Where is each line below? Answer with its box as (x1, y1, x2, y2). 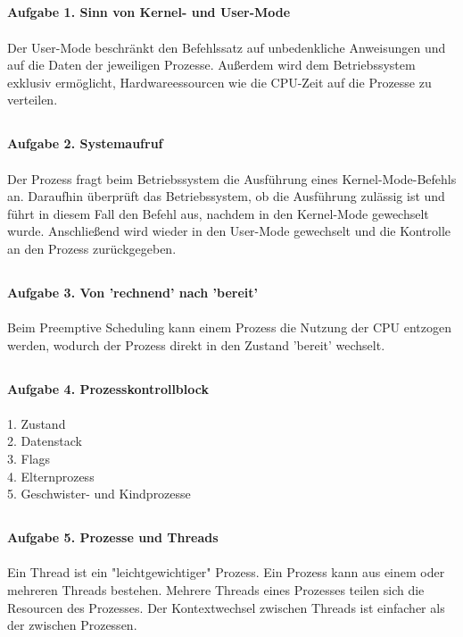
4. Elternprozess (7, 466, 95, 485)
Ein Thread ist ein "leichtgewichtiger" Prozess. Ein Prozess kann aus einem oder (7, 563, 445, 582)
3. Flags (7, 449, 51, 468)
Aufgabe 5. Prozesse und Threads (7, 528, 219, 547)
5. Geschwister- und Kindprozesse (7, 484, 191, 503)
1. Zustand (7, 414, 66, 432)
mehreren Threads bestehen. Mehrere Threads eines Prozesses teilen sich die (7, 580, 425, 599)
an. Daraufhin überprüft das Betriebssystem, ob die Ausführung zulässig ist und (7, 187, 445, 205)
